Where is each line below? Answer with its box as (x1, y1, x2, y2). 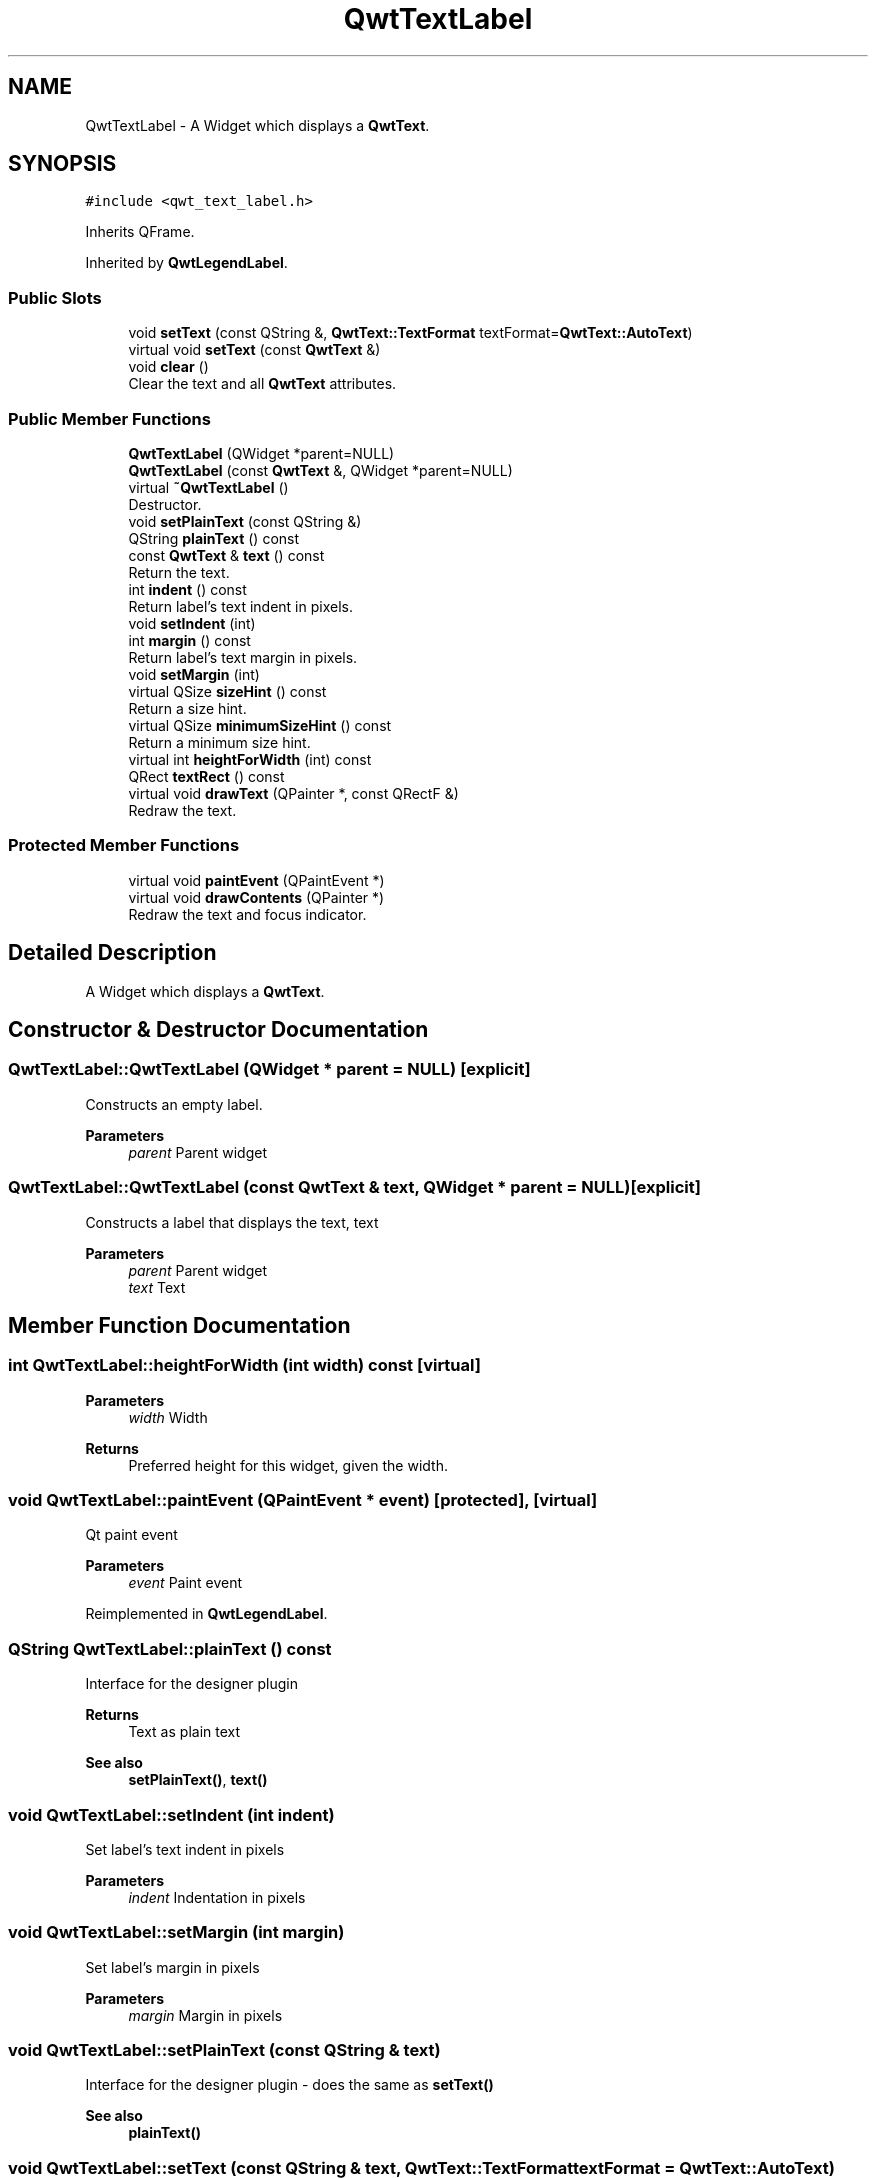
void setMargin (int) (128, 665, 260, 683)
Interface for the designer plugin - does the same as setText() (85, 2076, 494, 2094)
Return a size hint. (128, 699, 247, 717)
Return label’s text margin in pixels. (128, 648, 358, 666)
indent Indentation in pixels (128, 1888, 306, 1906)
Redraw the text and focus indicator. (128, 905, 367, 923)
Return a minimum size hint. (128, 733, 311, 751)
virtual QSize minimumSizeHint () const (128, 716, 392, 734)
